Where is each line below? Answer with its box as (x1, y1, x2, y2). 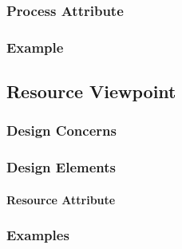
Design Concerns (6, 121, 117, 140)
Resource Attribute (6, 191, 116, 207)
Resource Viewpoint (6, 79, 176, 104)
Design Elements (6, 157, 116, 177)
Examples (6, 225, 69, 245)
